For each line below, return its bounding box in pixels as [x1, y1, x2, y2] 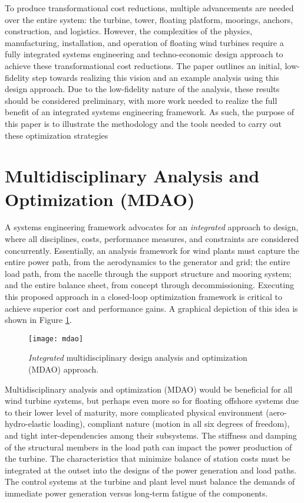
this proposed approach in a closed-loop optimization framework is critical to [5, 290, 283, 302]
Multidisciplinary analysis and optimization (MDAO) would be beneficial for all [5, 383, 293, 395]
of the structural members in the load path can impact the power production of [5, 440, 292, 453]
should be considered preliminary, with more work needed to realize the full [5, 94, 277, 106]
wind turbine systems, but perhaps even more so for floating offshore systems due [5, 394, 299, 407]
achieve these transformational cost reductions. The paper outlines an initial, [5, 59, 282, 71]
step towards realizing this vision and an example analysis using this [32, 71, 279, 83]
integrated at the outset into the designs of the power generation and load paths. [5, 463, 297, 476]
